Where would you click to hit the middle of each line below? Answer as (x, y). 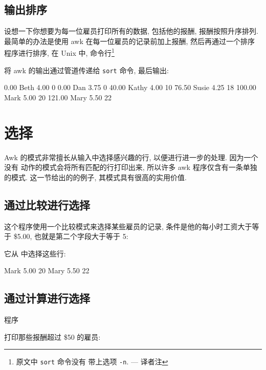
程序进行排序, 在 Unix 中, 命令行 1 (59, 52)
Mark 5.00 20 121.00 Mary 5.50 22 (58, 97)
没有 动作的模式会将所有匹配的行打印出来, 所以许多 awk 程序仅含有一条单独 (131, 167)
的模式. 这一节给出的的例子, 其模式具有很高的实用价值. (95, 177)
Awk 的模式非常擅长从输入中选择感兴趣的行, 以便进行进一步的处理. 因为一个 (131, 157)
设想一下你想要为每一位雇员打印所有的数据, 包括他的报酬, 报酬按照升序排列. (131, 31)
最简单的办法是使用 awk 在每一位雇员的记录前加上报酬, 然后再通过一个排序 (129, 41)
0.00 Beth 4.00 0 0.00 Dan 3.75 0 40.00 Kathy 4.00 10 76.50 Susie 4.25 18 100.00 (130, 87)
